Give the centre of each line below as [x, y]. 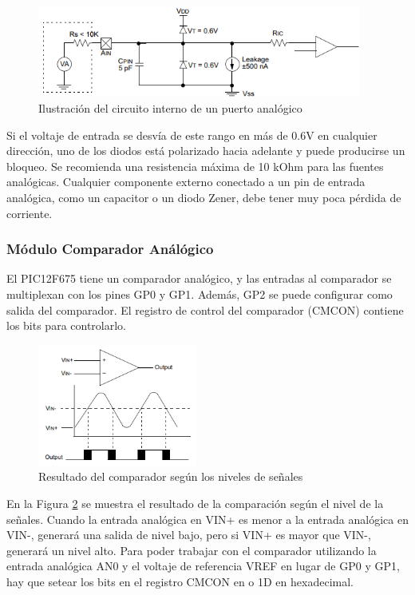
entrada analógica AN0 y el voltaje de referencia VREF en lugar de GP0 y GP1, [203, 566]
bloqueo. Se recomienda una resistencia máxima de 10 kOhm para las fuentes [195, 166]
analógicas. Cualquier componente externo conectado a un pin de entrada [186, 182]
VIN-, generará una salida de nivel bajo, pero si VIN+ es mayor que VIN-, [189, 535]
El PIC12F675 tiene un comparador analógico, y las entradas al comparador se [199, 278]
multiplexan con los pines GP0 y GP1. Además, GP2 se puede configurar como [200, 294]
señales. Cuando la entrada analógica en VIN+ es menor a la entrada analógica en [207, 519]
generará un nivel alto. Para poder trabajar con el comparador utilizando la [192, 550]
